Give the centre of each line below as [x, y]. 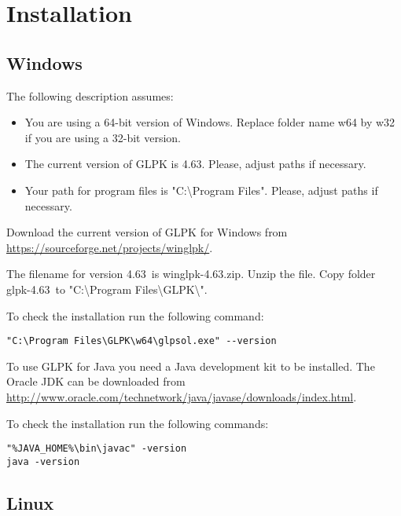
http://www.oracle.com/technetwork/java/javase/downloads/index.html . [182, 396]
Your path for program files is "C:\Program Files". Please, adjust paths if [201, 190]
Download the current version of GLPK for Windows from [147, 232]
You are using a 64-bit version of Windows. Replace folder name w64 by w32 [210, 122]
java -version [43, 461]
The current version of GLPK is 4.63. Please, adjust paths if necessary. [195, 164]
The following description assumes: [90, 95]
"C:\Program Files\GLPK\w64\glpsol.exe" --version [142, 341]
